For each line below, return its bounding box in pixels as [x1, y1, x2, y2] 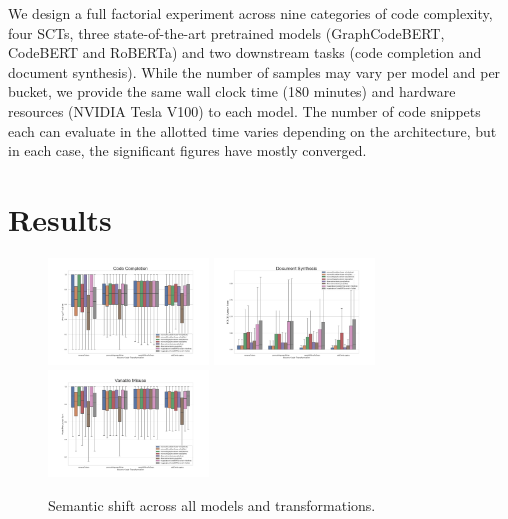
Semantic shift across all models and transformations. [48, 494, 376, 515]
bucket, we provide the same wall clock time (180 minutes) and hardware [8, 81, 456, 102]
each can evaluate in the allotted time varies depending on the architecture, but [8, 120, 497, 141]
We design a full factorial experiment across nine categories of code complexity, [8, 3, 493, 23]
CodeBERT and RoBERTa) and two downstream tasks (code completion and [8, 42, 482, 63]
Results [8, 198, 112, 239]
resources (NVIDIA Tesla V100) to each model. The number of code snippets [8, 100, 481, 121]
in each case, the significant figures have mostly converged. [8, 140, 367, 161]
